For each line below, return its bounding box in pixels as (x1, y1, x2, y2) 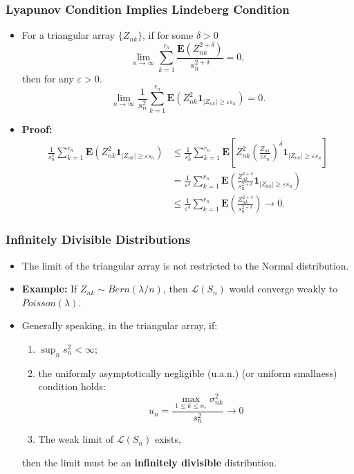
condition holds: (38, 379, 106, 394)
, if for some (142, 28, 194, 42)
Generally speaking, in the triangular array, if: (21, 318, 218, 333)
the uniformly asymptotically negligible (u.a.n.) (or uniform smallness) (38, 365, 337, 380)
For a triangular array (21, 28, 115, 42)
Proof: (21, 121, 53, 136)
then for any (21, 71, 74, 85)
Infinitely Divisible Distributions (6, 231, 191, 248)
